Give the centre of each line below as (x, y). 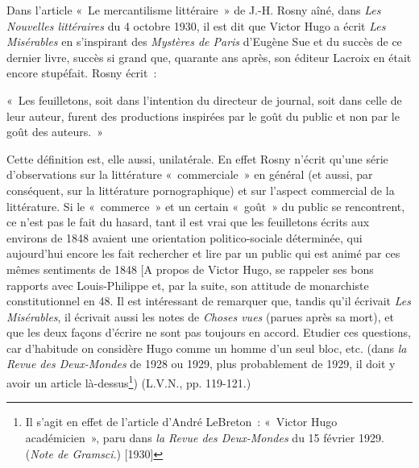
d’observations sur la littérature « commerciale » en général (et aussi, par (190, 174)
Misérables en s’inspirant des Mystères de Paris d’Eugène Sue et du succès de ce (204, 41)
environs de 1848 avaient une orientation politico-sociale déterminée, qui (185, 237)
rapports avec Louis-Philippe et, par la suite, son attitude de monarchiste (188, 285)
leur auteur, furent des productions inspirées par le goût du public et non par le (203, 116)
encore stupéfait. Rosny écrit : (82, 73)
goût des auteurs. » (55, 132)
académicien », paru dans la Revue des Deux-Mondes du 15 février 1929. (205, 437)
